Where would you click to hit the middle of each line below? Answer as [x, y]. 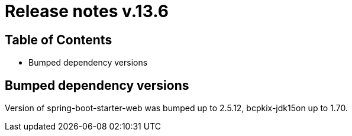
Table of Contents [59, 40]
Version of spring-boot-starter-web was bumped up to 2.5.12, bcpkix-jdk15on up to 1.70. [176, 108]
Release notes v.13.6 [87, 11]
